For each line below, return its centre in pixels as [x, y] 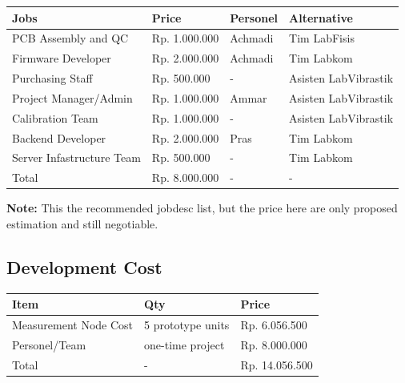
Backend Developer [59, 137]
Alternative [321, 17]
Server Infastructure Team [76, 157]
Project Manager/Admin [72, 97]
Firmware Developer [62, 58]
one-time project [184, 344]
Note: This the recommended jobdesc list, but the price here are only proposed [202, 208]
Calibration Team [55, 117]
